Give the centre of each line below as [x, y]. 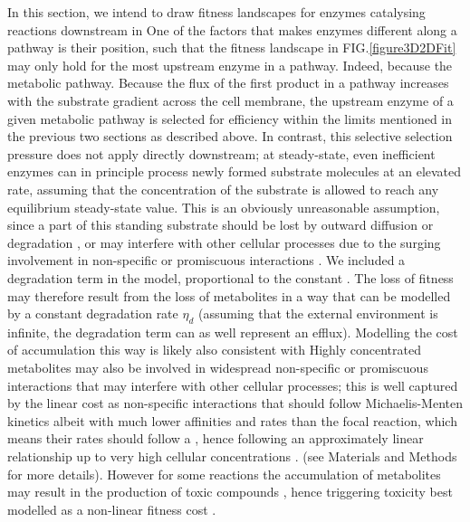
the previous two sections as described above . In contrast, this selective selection [230, 136]
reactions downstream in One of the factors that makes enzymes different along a [232, 29]
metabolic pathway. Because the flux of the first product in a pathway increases [228, 83]
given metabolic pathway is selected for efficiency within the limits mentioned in [230, 118]
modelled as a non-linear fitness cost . [112, 509]
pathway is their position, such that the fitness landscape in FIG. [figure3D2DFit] [232, 47]
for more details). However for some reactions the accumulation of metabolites [224, 474]
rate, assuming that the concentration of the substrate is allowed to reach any [223, 189]
